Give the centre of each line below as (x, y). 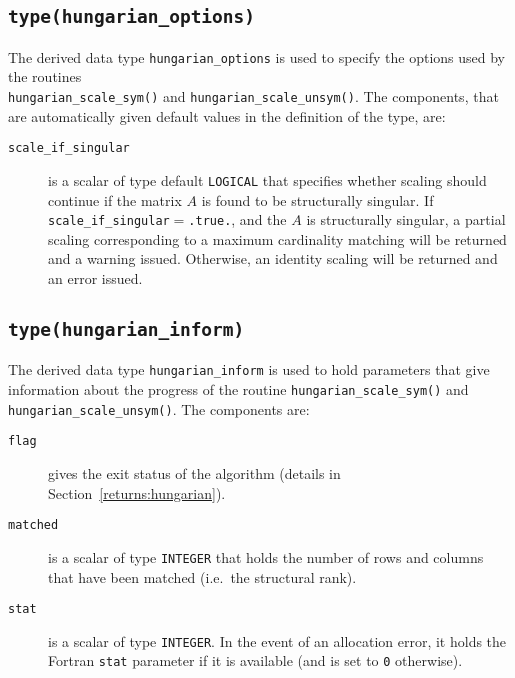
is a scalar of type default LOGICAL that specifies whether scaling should (267, 179)
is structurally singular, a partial (406, 219)
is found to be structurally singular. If (317, 199)
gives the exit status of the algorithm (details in (194, 473)
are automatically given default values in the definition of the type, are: (227, 115)
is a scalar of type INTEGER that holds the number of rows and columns (266, 556)
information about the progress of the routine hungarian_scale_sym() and (238, 389)
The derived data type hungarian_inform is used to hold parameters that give (249, 369)
